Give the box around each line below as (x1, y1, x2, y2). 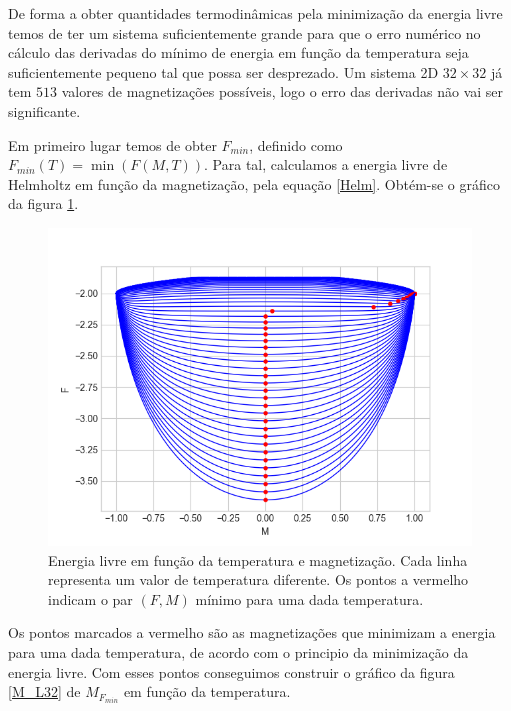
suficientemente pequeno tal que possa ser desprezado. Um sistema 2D (8, 61, 439, 82)
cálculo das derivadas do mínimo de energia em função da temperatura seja (8, 42, 469, 63)
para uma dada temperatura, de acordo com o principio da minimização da (8, 641, 469, 662)
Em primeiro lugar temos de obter (8, 134, 217, 155)
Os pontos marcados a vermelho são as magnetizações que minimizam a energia (8, 622, 496, 643)
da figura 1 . (8, 193, 79, 214)
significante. (8, 100, 81, 121)
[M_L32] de (8, 681, 81, 702)
